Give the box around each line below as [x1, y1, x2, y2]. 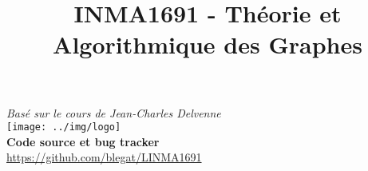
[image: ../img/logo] [6, 121, 121, 133]
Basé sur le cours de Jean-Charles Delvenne [6, 104, 221, 121]
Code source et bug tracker [6, 133, 160, 149]
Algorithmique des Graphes [53, 28, 362, 61]
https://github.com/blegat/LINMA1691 [6, 149, 202, 165]
